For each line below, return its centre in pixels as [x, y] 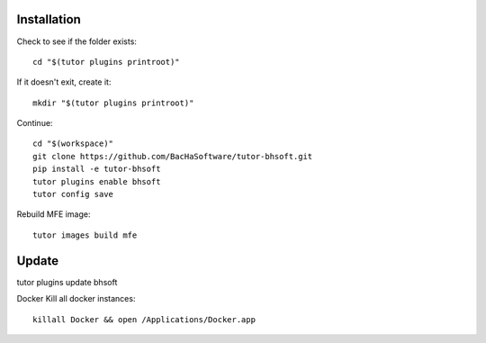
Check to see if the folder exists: [76, 41]
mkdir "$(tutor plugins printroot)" [113, 103]
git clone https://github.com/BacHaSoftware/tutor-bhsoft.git [173, 156]
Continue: [35, 123]
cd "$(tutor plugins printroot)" [106, 62]
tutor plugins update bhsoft [67, 282]
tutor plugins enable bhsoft [97, 181]
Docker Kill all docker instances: [76, 299]
